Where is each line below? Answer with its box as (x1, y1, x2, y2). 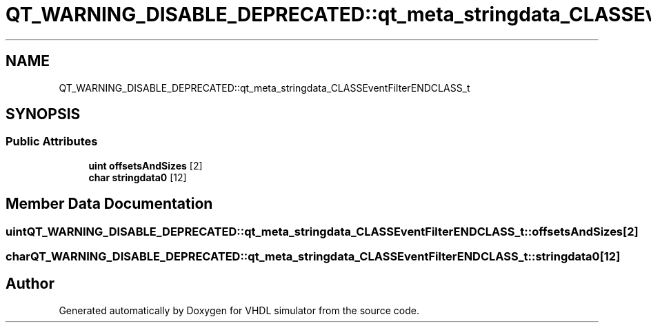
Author (6, 275, 54, 293)
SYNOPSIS (6, 105, 81, 123)
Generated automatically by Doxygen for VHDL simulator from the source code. (59, 304, 420, 316)
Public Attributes (6, 134, 98, 149)
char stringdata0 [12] (88, 171, 187, 183)
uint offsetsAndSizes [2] (88, 159, 203, 172)
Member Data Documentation (6, 195, 213, 213)
